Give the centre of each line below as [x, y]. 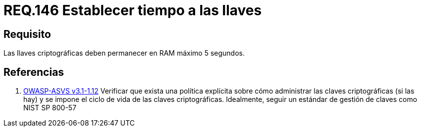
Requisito [27, 34]
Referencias [34, 72]
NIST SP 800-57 [50, 108]
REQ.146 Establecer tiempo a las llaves [133, 10]
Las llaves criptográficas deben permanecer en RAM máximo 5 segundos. [124, 53]
